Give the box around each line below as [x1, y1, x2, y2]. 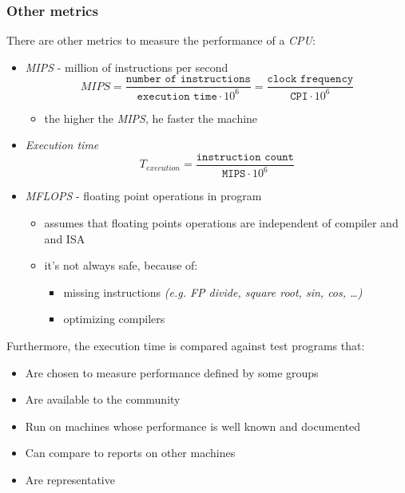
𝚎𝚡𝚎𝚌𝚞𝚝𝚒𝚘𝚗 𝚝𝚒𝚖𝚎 [137, 90, 217, 102]
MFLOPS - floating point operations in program [25, 187, 262, 204]
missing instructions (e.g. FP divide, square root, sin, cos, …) [63, 283, 363, 300]
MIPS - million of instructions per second [25, 58, 228, 75]
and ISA [44, 230, 85, 246]
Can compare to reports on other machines [25, 444, 236, 461]
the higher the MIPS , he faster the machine [44, 109, 258, 126]
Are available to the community [25, 391, 181, 408]
